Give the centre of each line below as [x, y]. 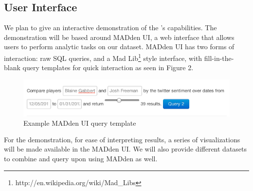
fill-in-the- [219, 58]
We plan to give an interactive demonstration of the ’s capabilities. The [110, 28]
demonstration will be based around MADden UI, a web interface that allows [119, 37]
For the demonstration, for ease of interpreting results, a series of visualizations [122, 139]
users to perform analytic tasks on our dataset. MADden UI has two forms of [119, 47]
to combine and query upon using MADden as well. [81, 159]
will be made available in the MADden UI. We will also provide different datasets [126, 149]
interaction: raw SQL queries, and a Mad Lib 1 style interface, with [103, 57]
